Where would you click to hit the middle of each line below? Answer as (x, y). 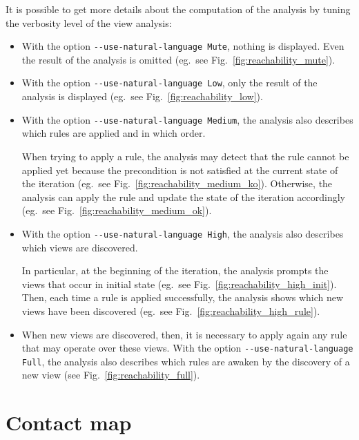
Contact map (69, 422)
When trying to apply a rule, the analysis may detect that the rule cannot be (185, 156)
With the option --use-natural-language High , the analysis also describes (183, 233)
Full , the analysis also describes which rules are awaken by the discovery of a (186, 361)
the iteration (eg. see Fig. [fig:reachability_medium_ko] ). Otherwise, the (177, 183)
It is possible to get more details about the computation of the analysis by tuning (178, 9)
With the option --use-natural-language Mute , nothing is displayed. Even (183, 46)
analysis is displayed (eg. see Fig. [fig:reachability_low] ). (142, 96)
